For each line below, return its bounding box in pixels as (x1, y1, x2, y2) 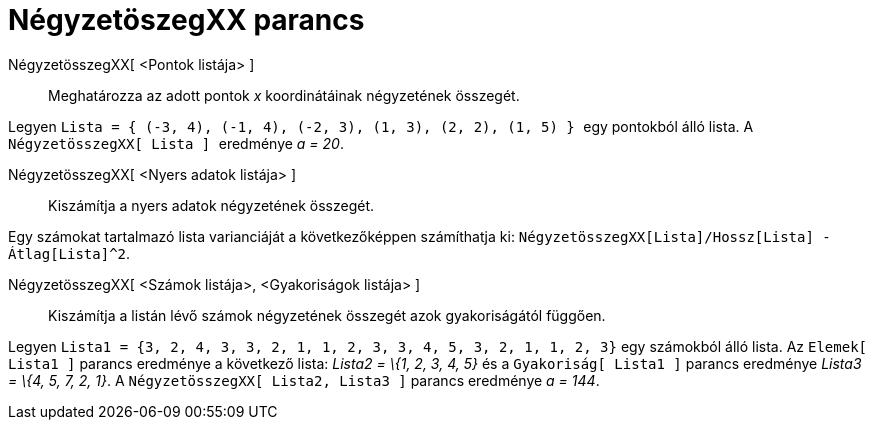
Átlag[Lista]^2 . (8, 244, 131, 262)
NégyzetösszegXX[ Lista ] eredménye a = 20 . (8, 134, 344, 152)
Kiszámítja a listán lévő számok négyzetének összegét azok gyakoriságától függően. (48, 306, 606, 324)
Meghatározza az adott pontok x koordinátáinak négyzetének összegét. (48, 86, 520, 104)
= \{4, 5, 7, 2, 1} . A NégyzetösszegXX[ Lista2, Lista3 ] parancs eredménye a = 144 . (8, 371, 600, 389)
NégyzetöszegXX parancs (8, 3, 365, 37)
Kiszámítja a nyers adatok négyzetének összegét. (48, 196, 374, 214)
